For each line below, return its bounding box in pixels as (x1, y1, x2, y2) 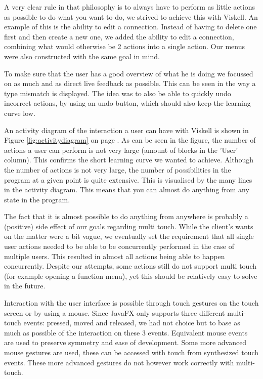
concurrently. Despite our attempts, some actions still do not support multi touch (4, 261, 256, 271)
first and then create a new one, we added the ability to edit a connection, (4, 31, 234, 41)
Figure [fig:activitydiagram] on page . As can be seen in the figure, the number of (4, 135, 256, 145)
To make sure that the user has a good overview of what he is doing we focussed (4, 68, 253, 78)
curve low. (4, 107, 35, 118)
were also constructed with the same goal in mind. (4, 51, 160, 61)
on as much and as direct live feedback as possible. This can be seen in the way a (4, 78, 256, 89)
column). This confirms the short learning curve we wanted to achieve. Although (4, 154, 254, 165)
